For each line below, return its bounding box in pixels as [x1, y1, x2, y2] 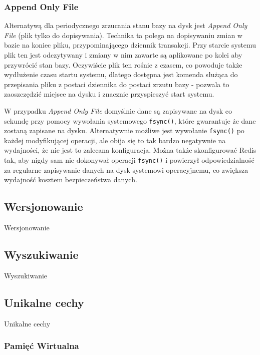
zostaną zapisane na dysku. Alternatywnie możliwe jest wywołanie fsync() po [4, 125, 244, 136]
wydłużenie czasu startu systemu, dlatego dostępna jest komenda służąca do [4, 69, 238, 80]
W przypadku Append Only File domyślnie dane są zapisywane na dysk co [4, 105, 232, 116]
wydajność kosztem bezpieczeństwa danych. [4, 174, 137, 185]
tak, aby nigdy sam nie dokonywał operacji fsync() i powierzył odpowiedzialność [4, 155, 254, 165]
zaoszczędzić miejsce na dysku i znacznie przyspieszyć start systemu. [4, 89, 214, 99]
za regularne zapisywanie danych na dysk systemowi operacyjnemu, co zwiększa [4, 164, 248, 175]
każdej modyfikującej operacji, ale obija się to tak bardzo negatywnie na [4, 135, 226, 145]
